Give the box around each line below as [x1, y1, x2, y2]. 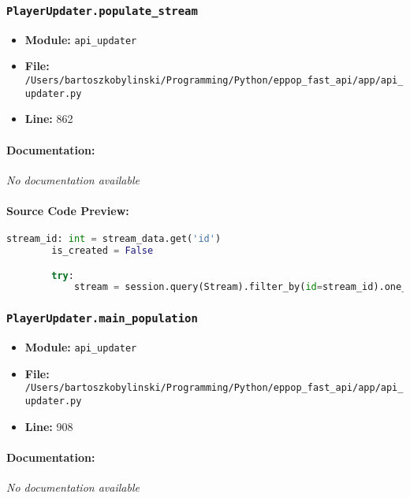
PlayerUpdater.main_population [6, 312, 198, 325]
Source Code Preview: [6, 202, 129, 218]
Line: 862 [24, 110, 73, 127]
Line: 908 [24, 418, 73, 434]
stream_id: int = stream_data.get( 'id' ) [6, 233, 222, 245]
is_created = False [51, 245, 154, 256]
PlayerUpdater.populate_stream [6, 4, 198, 17]
